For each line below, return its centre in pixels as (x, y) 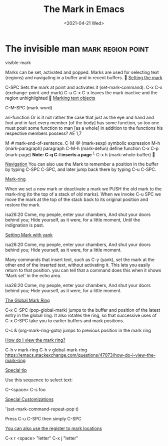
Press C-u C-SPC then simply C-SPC (43, 419)
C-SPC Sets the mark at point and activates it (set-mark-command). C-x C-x (84, 87)
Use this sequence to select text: (39, 380)
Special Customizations (29, 399)
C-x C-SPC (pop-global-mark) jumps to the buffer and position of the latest (83, 310)
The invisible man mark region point (77, 48)
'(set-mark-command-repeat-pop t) (42, 409)
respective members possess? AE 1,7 (43, 133)
